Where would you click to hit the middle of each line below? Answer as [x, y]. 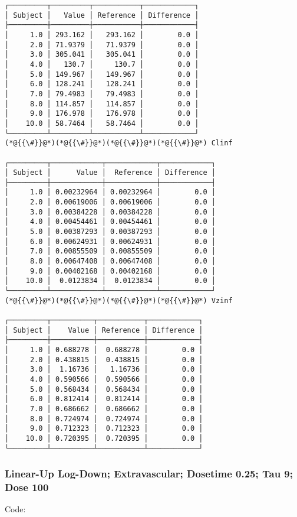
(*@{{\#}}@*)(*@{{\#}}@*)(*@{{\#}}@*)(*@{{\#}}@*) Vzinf [119, 300]
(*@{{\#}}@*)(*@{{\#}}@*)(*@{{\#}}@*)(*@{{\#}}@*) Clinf [119, 143]
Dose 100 [27, 487]
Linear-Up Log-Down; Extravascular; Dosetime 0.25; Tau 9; [149, 474]
